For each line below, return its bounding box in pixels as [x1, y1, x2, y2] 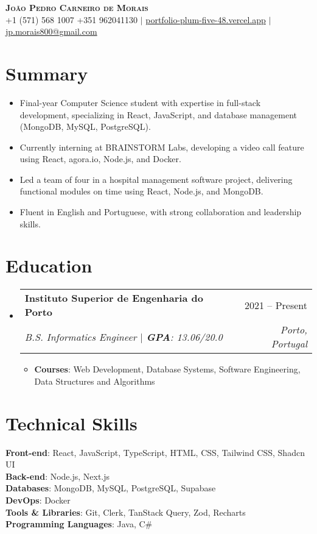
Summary [5, 60, 88, 85]
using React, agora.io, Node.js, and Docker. [19, 152, 181, 165]
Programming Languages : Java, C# [5, 518, 153, 530]
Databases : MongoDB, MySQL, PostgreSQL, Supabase [5, 482, 216, 494]
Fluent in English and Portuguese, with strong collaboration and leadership [19, 205, 302, 218]
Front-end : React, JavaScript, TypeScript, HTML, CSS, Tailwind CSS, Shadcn [5, 446, 305, 458]
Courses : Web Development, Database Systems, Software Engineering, [34, 363, 301, 376]
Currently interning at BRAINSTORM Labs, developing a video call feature [19, 140, 304, 153]
